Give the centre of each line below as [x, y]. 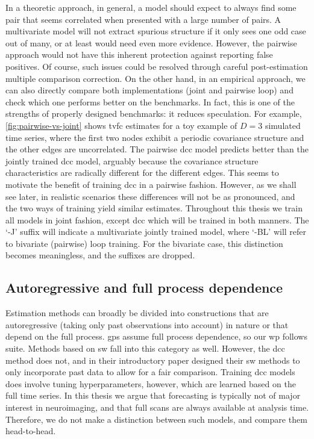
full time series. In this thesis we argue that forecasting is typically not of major [153, 395]
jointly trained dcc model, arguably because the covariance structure [132, 160]
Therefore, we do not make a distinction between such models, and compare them [156, 419]
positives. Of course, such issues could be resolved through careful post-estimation [157, 66]
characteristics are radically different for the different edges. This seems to [142, 173]
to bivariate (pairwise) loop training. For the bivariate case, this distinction [144, 243]
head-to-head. [31, 431]
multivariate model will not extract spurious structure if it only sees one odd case [156, 31]
